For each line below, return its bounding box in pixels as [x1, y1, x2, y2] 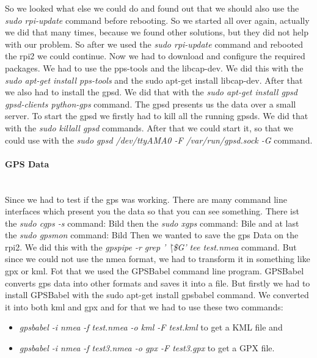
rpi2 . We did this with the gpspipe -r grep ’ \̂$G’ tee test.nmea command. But [5, 240, 297, 253]
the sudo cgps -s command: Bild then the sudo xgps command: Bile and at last [5, 216, 299, 229]
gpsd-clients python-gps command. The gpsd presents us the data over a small [5, 97, 296, 110]
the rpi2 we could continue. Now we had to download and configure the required [5, 49, 305, 62]
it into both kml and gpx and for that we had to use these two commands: [5, 300, 283, 313]
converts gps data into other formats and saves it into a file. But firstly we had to [5, 276, 310, 289]
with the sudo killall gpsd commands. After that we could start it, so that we [5, 121, 294, 134]
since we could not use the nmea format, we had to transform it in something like [5, 252, 310, 265]
